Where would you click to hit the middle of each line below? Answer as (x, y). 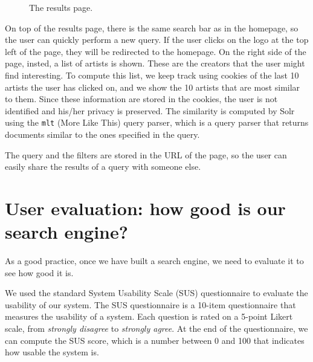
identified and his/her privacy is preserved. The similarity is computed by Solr (150, 110)
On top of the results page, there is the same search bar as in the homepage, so (152, 27)
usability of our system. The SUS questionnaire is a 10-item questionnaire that (150, 304)
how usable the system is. (52, 352)
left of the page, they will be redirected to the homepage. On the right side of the (156, 51)
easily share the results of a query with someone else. (103, 166)
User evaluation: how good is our (145, 208)
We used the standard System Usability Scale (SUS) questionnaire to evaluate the (156, 293)
